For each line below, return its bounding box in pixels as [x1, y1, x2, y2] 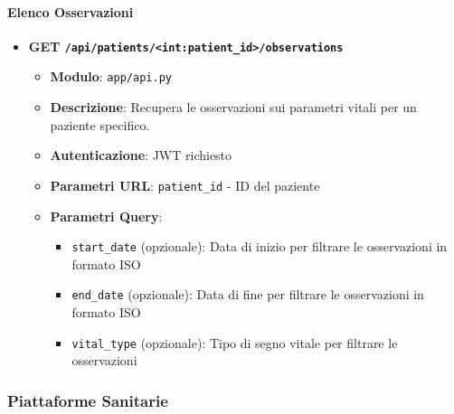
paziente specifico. [50, 115, 150, 134]
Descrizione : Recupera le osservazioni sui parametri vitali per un [50, 98, 417, 117]
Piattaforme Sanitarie [7, 389, 168, 411]
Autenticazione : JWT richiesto [50, 146, 232, 165]
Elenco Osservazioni [7, 2, 134, 21]
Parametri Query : [50, 206, 163, 225]
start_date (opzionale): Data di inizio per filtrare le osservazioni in [71, 237, 448, 256]
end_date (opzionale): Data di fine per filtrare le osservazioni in [71, 285, 424, 304]
